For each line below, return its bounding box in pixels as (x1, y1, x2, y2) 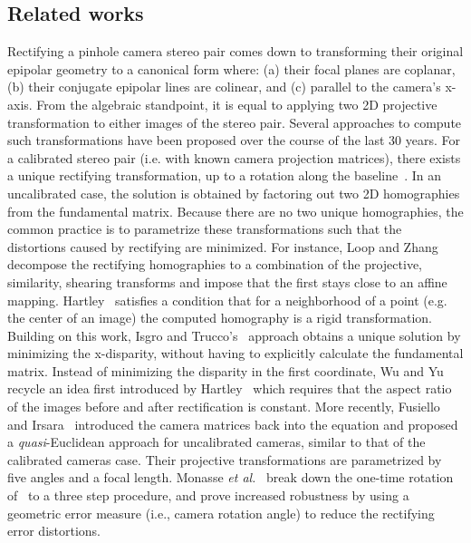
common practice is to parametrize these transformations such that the (7, 219, 402, 238)
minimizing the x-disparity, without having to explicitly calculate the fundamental (7, 344, 464, 363)
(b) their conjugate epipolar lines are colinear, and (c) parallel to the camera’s (7, 77, 441, 96)
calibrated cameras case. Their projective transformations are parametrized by (7, 450, 442, 469)
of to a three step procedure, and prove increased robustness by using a (7, 486, 409, 505)
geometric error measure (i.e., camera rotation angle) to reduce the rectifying (7, 503, 435, 522)
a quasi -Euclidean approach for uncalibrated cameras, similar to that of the (7, 432, 426, 451)
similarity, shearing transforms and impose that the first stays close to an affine (7, 272, 447, 291)
